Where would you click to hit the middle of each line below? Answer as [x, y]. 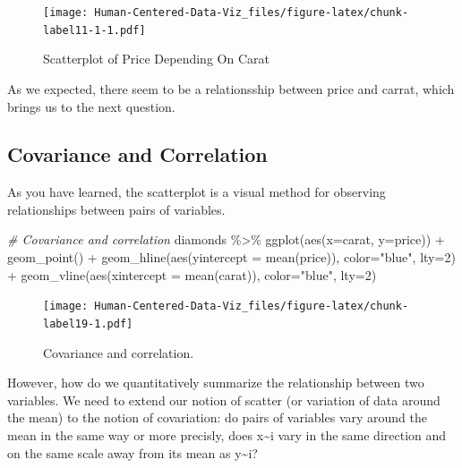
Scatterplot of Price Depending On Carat [156, 59]
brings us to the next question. [91, 106]
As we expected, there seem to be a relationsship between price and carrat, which [231, 88]
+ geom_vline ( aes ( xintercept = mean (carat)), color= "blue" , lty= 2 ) [192, 274]
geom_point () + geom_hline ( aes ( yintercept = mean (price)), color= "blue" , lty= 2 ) [231, 257]
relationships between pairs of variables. [116, 209]
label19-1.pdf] [88, 323]
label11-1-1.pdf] [94, 30]
